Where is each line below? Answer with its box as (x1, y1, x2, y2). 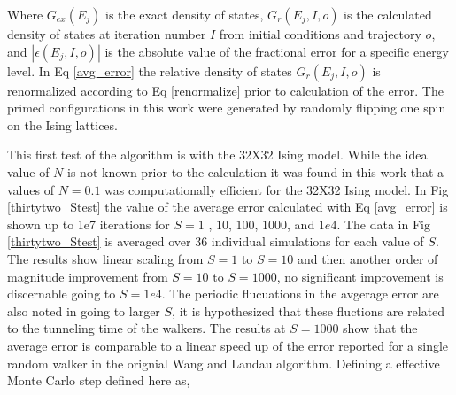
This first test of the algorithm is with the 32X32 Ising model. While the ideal (7, 145, 431, 164)
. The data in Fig (336, 214, 430, 233)
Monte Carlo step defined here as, (7, 371, 190, 390)
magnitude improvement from (7, 267, 168, 285)
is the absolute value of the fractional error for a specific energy (104, 42, 450, 60)
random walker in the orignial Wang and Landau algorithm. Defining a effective (7, 353, 440, 372)
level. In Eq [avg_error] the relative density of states (7, 61, 292, 80)
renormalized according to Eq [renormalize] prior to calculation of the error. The (7, 81, 444, 99)
